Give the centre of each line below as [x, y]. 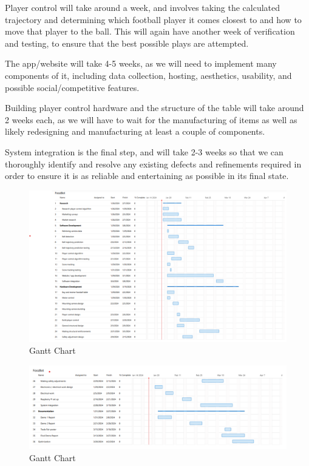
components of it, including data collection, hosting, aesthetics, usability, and [148, 75]
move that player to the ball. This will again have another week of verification [150, 31]
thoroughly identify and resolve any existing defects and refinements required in [153, 164]
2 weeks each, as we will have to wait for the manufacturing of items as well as [151, 119]
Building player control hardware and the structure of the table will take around [154, 108]
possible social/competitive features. [72, 87]
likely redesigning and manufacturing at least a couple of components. [135, 131]
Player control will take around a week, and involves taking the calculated [143, 7]
